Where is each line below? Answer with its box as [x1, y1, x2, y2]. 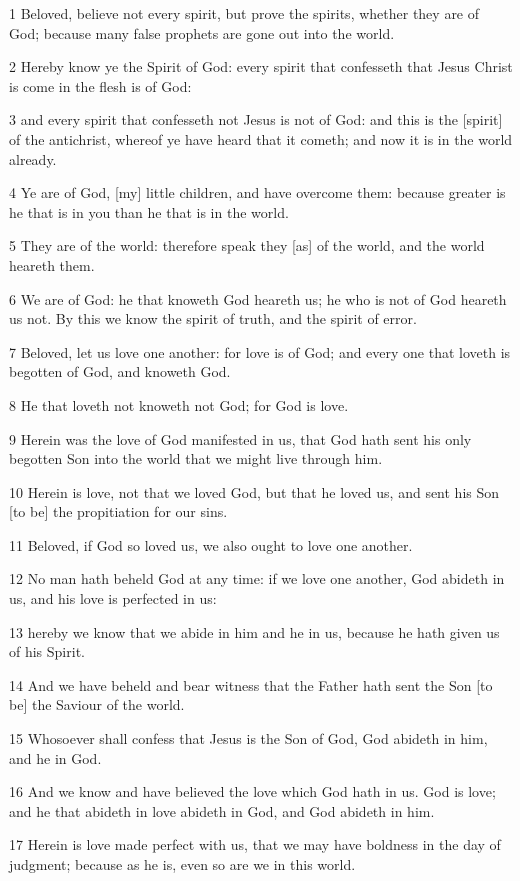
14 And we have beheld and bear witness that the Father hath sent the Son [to [9, 674, 493, 695]
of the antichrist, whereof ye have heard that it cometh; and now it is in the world [9, 128, 513, 149]
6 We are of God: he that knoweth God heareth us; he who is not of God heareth [9, 288, 507, 309]
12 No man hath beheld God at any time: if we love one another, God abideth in [9, 568, 505, 589]
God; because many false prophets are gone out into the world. [9, 22, 395, 43]
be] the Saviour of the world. [9, 694, 185, 715]
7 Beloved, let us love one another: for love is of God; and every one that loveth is [9, 341, 511, 362]
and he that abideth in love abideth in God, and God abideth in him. [9, 800, 435, 821]
